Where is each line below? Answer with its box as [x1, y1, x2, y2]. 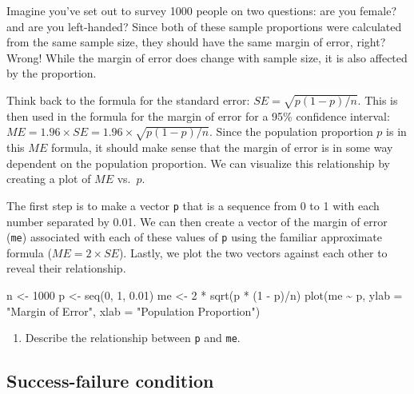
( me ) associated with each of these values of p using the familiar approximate [6, 229, 382, 245]
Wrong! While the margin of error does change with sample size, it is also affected [6, 49, 408, 66]
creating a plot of [6, 170, 91, 187]
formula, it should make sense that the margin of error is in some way [50, 139, 393, 156]
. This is [357, 91, 398, 108]
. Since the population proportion [209, 123, 373, 140]
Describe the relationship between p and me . [25, 329, 241, 346]
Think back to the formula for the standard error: [6, 91, 250, 108]
